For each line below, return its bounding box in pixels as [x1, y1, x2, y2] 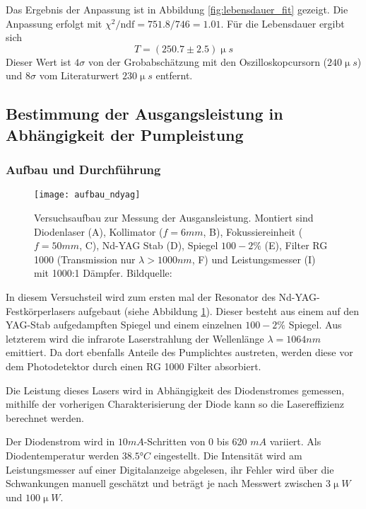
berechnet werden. [6, 410, 84, 425]
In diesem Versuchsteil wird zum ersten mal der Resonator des [6, 289, 276, 304]
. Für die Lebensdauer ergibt [220, 16, 345, 30]
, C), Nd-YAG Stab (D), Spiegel [79, 238, 218, 253]
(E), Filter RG [264, 238, 328, 253]
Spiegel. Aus [288, 317, 342, 332]
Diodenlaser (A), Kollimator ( [34, 224, 163, 239]
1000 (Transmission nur [34, 251, 136, 266]
